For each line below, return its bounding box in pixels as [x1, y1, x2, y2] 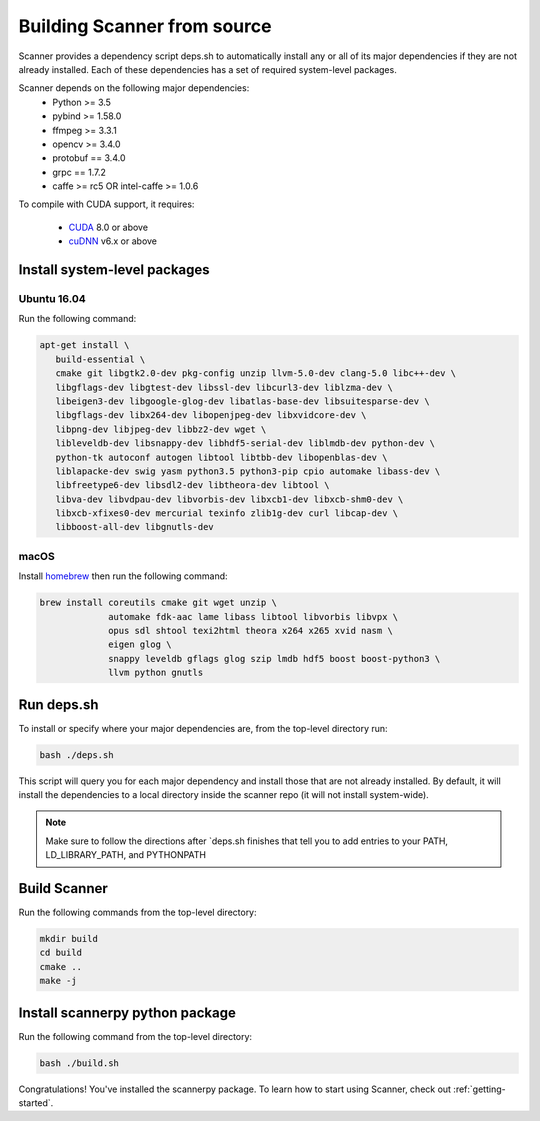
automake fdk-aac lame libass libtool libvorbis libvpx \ [108, 611, 399, 622]
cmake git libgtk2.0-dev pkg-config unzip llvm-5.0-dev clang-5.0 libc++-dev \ [55, 368, 457, 379]
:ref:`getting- [453, 1083, 506, 1095]
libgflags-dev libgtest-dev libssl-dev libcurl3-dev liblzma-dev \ [55, 381, 394, 393]
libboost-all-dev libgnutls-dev [55, 521, 214, 533]
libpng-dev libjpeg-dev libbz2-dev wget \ [55, 423, 267, 435]
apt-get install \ [39, 340, 130, 351]
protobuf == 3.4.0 [52, 152, 126, 164]
